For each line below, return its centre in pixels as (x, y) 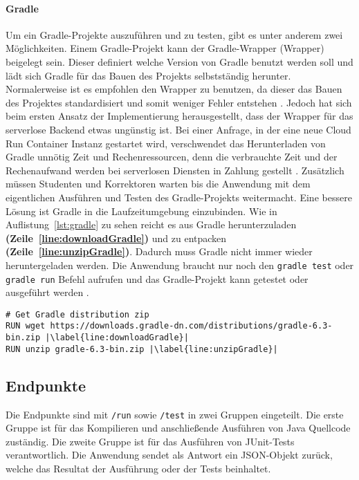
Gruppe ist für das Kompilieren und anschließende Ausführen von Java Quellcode (178, 428)
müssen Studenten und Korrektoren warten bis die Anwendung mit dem (158, 184)
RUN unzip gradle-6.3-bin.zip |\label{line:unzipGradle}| (142, 349)
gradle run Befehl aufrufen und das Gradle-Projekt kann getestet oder (157, 278)
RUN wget (26, 326)
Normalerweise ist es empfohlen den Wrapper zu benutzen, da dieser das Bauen (174, 89)
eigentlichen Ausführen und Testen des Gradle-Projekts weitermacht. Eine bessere (179, 197)
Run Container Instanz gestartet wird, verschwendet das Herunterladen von (166, 143)
